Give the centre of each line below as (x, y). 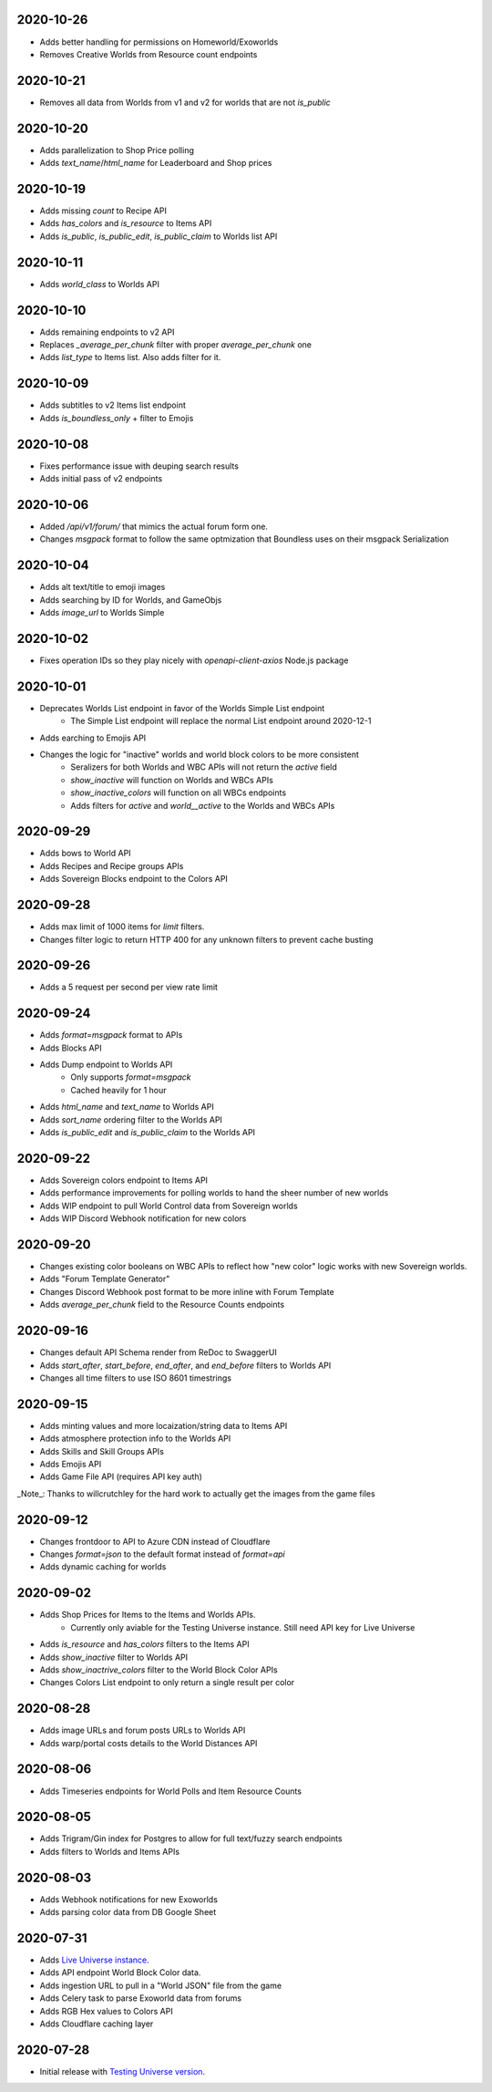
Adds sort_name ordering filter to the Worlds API (131, 1119)
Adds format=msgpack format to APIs (111, 1035)
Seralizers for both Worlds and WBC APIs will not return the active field (204, 767)
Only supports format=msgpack (131, 1077)
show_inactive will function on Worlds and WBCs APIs (172, 780)
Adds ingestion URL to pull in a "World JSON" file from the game (161, 1985)
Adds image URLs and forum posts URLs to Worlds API (143, 1730)
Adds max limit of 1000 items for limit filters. (122, 927)
